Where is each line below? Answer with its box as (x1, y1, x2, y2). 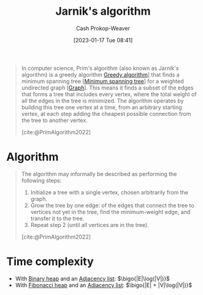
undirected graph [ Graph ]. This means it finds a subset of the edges (21, 84, 194, 91)
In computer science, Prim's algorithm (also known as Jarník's (21, 64, 179, 72)
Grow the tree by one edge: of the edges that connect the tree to (30, 201, 194, 209)
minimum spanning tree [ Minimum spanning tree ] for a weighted (21, 77, 184, 85)
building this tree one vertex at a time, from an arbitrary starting (21, 103, 182, 111)
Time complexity (6, 255, 94, 269)
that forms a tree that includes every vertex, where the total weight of (21, 90, 197, 98)
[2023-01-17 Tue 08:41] (73, 36, 133, 44)
